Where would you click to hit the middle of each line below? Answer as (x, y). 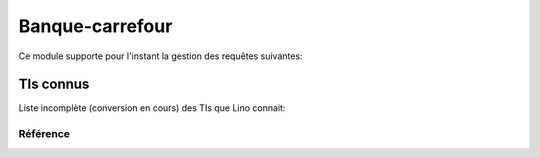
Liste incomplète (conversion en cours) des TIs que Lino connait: (152, 108)
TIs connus (54, 84)
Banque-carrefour (95, 26)
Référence (44, 134)
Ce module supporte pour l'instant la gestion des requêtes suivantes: (161, 56)
